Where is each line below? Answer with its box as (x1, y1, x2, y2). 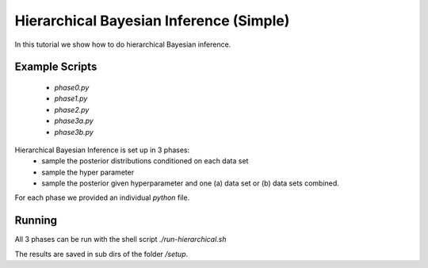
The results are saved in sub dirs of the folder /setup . (14, 249, 189, 258)
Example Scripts (14, 60, 97, 74)
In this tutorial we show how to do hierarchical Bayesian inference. (14, 40, 231, 49)
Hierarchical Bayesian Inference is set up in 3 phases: (14, 145, 190, 155)
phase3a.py (54, 116, 94, 126)
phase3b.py (54, 127, 94, 136)
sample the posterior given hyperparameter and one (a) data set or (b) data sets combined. (41, 178, 340, 188)
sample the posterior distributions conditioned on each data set (41, 156, 249, 166)
